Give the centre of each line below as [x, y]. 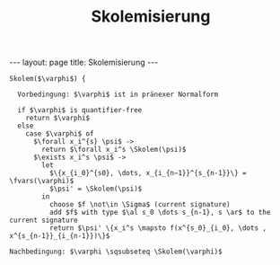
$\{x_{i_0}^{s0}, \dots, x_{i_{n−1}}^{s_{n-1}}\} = [148, 173]
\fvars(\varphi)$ [42, 181]
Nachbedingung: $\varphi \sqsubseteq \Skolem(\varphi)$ [116, 252]
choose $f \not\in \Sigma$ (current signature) [140, 205]
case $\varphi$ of [60, 134]
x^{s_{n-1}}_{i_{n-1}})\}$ [60, 236]
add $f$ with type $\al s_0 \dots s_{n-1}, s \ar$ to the [160, 213]
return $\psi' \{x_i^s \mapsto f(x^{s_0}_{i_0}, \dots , [158, 228]
